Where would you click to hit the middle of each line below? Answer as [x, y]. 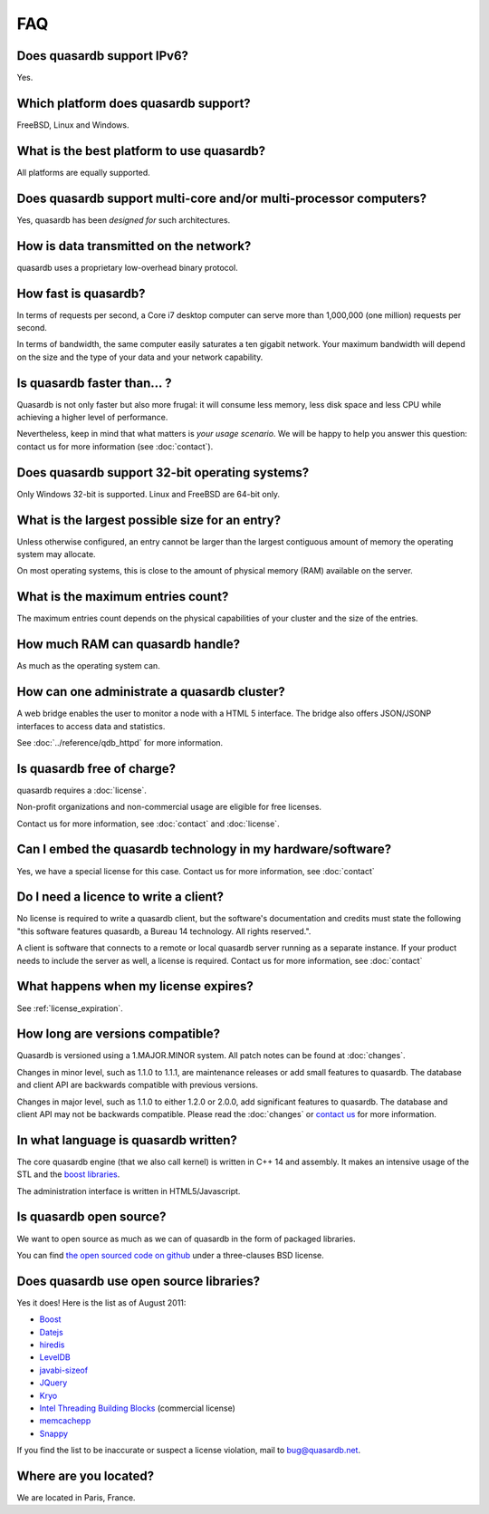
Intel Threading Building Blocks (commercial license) [137, 1408]
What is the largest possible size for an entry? [149, 520]
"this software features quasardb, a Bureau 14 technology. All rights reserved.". [164, 931]
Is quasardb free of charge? [96, 769]
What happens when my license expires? [135, 986]
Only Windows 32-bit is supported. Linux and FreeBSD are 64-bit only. [149, 494]
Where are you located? [86, 1475]
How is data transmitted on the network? [134, 246]
